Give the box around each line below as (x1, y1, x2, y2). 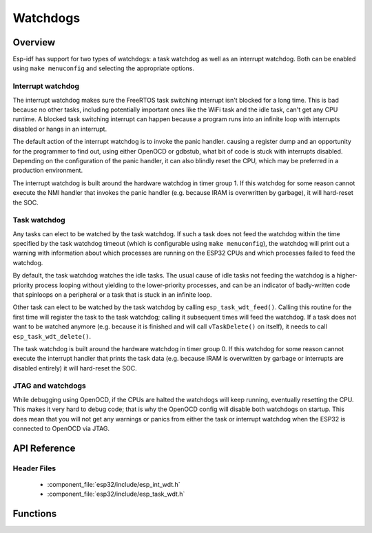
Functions (12, 508, 57, 520)
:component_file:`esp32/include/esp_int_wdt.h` (47, 481, 180, 488)
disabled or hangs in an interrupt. (12, 125, 107, 133)
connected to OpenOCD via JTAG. (12, 424, 110, 433)
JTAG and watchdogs (12, 381, 86, 390)
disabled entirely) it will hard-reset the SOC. (12, 364, 137, 372)
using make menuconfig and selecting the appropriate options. (12, 64, 194, 72)
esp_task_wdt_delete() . (12, 332, 92, 340)
